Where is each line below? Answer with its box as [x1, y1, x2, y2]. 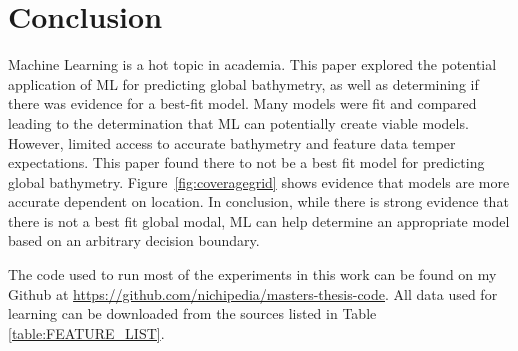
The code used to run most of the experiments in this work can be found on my [8, 264, 497, 285]
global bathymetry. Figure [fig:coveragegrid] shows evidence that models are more [8, 171, 510, 192]
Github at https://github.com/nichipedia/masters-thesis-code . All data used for [8, 283, 498, 304]
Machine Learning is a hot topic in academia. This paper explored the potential [8, 54, 497, 75]
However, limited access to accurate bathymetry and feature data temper [8, 132, 456, 153]
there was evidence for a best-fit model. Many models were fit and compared [8, 93, 477, 114]
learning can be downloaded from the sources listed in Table [8, 303, 377, 324]
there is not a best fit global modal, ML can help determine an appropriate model [8, 210, 510, 231]
